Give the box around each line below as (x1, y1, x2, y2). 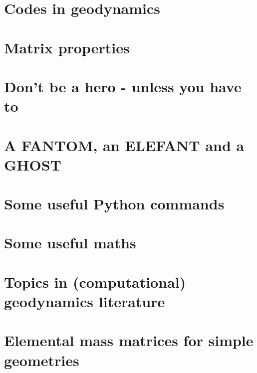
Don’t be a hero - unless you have (4, 76, 242, 96)
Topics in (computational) (4, 271, 186, 292)
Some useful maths (4, 232, 136, 253)
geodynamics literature (4, 291, 165, 311)
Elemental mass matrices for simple (4, 330, 254, 351)
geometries (4, 350, 79, 370)
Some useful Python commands (4, 193, 225, 214)
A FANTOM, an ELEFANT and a (4, 135, 245, 155)
